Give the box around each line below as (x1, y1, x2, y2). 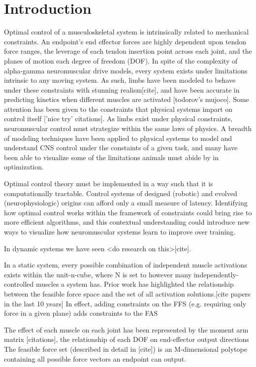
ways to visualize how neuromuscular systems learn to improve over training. (4, 227, 236, 236)
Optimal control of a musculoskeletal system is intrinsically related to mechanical (4, 27, 249, 37)
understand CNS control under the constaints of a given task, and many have (4, 142, 238, 153)
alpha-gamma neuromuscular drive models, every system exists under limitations (4, 65, 248, 75)
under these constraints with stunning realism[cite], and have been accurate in (4, 84, 240, 95)
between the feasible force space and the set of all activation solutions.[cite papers (4, 288, 251, 299)
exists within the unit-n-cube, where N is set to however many (4, 269, 192, 279)
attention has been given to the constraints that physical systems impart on (4, 103, 233, 114)
